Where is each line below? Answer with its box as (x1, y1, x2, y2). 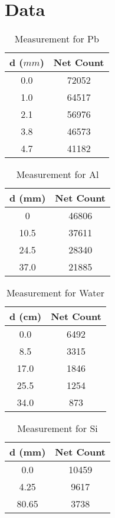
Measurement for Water (6, 286, 104, 300)
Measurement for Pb (14, 32, 99, 46)
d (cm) (9, 309, 42, 324)
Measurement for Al (16, 167, 99, 182)
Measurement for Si (17, 421, 98, 435)
